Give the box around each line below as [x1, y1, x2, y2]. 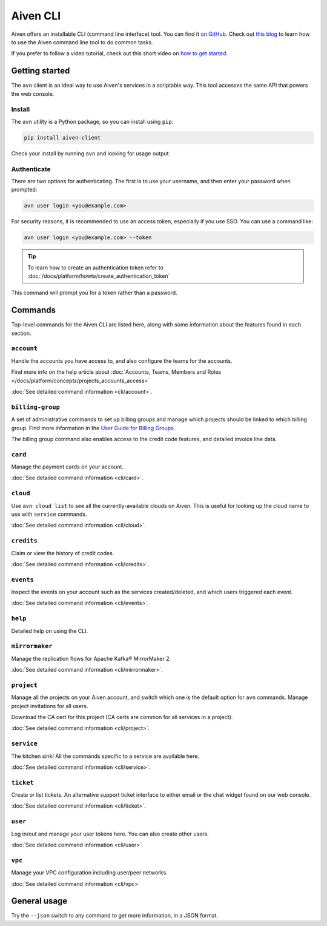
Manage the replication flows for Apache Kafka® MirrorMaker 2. [11, 655, 171, 662]
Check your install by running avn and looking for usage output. [11, 149, 171, 157]
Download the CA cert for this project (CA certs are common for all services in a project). [11, 714, 233, 721]
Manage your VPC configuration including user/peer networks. [11, 869, 168, 876]
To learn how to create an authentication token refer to [27, 264, 163, 271]
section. [11, 330, 31, 337]
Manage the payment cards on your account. [11, 463, 124, 470]
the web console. [11, 90, 54, 97]
